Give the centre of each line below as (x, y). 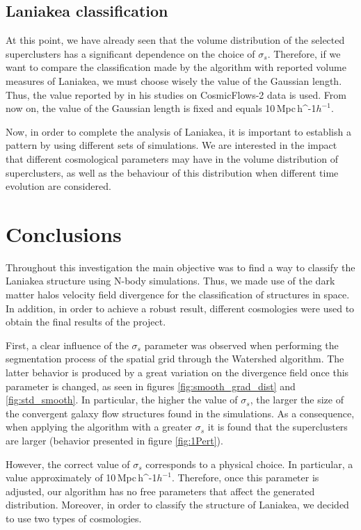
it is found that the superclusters (278, 427)
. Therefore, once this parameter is (245, 477)
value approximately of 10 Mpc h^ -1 (81, 477)
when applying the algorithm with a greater (99, 427)
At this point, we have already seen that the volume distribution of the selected (175, 40)
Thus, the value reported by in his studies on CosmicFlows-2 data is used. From (176, 94)
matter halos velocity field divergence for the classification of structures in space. (178, 295)
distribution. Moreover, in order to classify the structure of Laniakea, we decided (177, 505)
